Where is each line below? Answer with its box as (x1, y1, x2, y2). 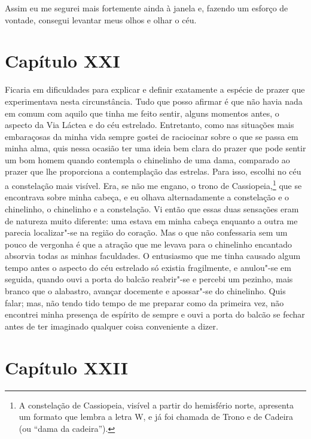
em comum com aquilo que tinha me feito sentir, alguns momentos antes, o (5, 106, 279, 119)
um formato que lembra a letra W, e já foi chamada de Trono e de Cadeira (19, 410, 294, 423)
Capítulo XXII (5, 355, 128, 379)
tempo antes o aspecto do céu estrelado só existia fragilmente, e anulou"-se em (5, 261, 291, 273)
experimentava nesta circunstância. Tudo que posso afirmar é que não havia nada (5, 94, 303, 107)
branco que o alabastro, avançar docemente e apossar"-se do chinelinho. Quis (5, 285, 286, 297)
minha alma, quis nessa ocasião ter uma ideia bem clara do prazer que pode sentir (5, 142, 306, 154)
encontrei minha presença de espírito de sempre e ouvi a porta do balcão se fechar (5, 308, 305, 321)
